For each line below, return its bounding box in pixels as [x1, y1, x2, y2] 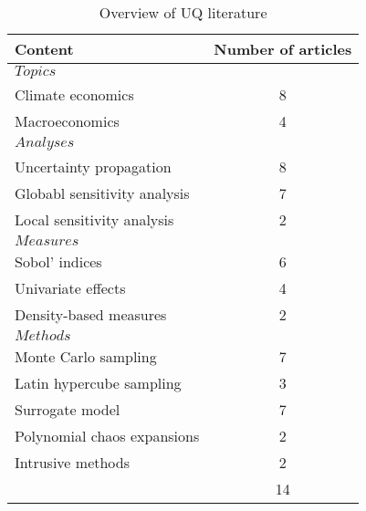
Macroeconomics [15, 110, 120, 131]
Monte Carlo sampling [15, 346, 157, 367]
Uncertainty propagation [15, 156, 172, 177]
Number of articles [214, 38, 352, 59]
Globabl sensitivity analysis [15, 182, 190, 203]
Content [15, 38, 74, 59]
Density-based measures [15, 304, 167, 325]
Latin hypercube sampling [15, 372, 182, 393]
